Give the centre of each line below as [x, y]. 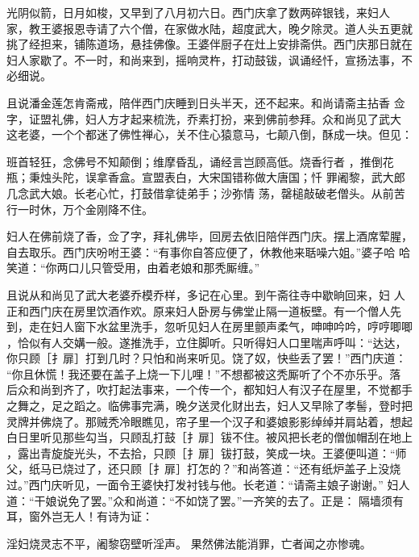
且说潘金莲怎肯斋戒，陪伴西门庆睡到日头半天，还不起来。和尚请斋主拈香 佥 [206, 102]
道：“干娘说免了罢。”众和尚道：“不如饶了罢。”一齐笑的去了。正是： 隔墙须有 [205, 500]
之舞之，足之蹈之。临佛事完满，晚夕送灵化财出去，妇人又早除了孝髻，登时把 [209, 406]
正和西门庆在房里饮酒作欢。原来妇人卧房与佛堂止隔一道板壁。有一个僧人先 [204, 310]
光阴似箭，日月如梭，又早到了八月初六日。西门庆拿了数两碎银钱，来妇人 [198, 12]
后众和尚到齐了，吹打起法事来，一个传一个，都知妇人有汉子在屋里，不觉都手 [209, 389]
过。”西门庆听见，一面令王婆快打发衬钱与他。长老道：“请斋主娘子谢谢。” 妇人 [208, 485]
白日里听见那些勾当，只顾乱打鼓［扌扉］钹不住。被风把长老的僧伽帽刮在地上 [209, 437]
